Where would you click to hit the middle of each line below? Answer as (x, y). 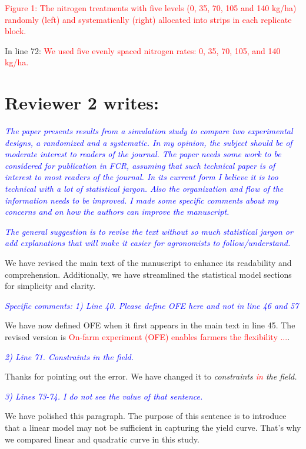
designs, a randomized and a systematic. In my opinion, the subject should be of (149, 142)
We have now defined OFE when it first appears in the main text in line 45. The (150, 325)
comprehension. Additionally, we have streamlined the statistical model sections (148, 274)
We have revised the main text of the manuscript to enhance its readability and (148, 263)
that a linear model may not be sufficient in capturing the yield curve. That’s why (153, 427)
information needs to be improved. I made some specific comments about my (142, 200)
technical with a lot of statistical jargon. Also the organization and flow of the (144, 189)
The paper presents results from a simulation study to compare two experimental (149, 131)
